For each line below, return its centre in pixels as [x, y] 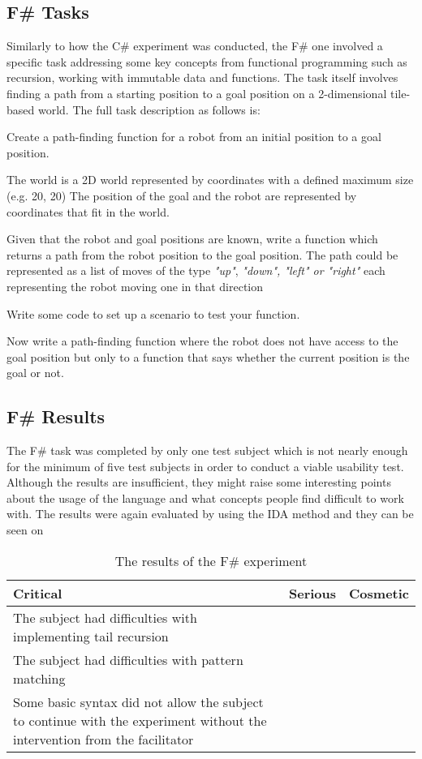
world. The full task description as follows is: [149, 109]
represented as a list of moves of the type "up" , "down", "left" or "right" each [196, 270]
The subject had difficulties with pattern [128, 659]
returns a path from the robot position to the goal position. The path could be [202, 254]
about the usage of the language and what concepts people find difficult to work [205, 497]
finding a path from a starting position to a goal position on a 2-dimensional [197, 93]
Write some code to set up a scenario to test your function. [153, 313]
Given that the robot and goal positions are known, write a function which [192, 239]
